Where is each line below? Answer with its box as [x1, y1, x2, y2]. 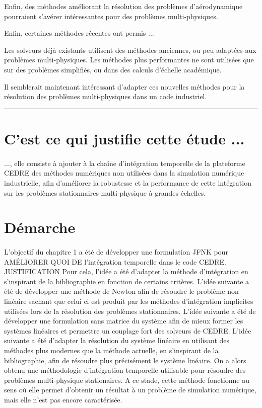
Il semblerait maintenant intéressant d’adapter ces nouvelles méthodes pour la [4, 81, 245, 92]
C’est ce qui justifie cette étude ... [4, 128, 245, 148]
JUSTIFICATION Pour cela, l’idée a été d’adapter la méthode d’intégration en [4, 266, 248, 277]
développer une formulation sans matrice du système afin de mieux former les [4, 315, 243, 326]
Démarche [4, 217, 76, 237]
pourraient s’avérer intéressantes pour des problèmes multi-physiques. [4, 11, 218, 21]
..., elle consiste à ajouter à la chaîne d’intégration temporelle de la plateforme [4, 157, 245, 168]
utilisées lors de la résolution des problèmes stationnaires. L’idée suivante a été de [4, 305, 256, 316]
